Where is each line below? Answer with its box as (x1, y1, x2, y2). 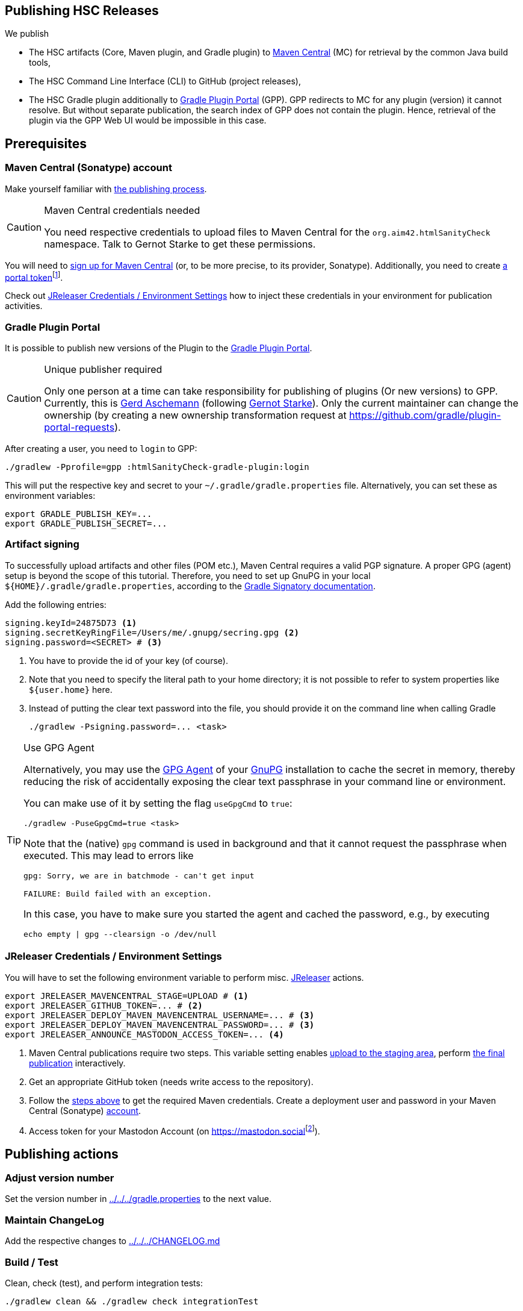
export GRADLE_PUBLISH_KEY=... (5, 509, 152, 519)
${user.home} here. (29, 684, 113, 695)
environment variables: (5, 490, 96, 501)
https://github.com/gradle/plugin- (349, 409, 501, 422)
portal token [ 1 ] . (5, 270, 63, 283)
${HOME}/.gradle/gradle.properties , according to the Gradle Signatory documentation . (5, 580, 376, 591)
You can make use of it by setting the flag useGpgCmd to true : (23, 796, 292, 809)
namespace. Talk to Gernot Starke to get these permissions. (44, 237, 316, 250)
